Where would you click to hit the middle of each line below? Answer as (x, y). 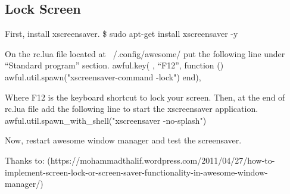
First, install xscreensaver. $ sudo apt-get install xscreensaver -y (121, 34)
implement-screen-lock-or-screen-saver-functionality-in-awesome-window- (136, 172)
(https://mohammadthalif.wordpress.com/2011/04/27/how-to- (161, 160)
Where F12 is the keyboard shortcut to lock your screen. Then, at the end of (145, 97)
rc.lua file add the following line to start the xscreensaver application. (132, 109)
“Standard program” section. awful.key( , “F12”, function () (114, 65)
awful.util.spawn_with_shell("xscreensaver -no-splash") (106, 120)
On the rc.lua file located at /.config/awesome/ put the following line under (145, 53)
